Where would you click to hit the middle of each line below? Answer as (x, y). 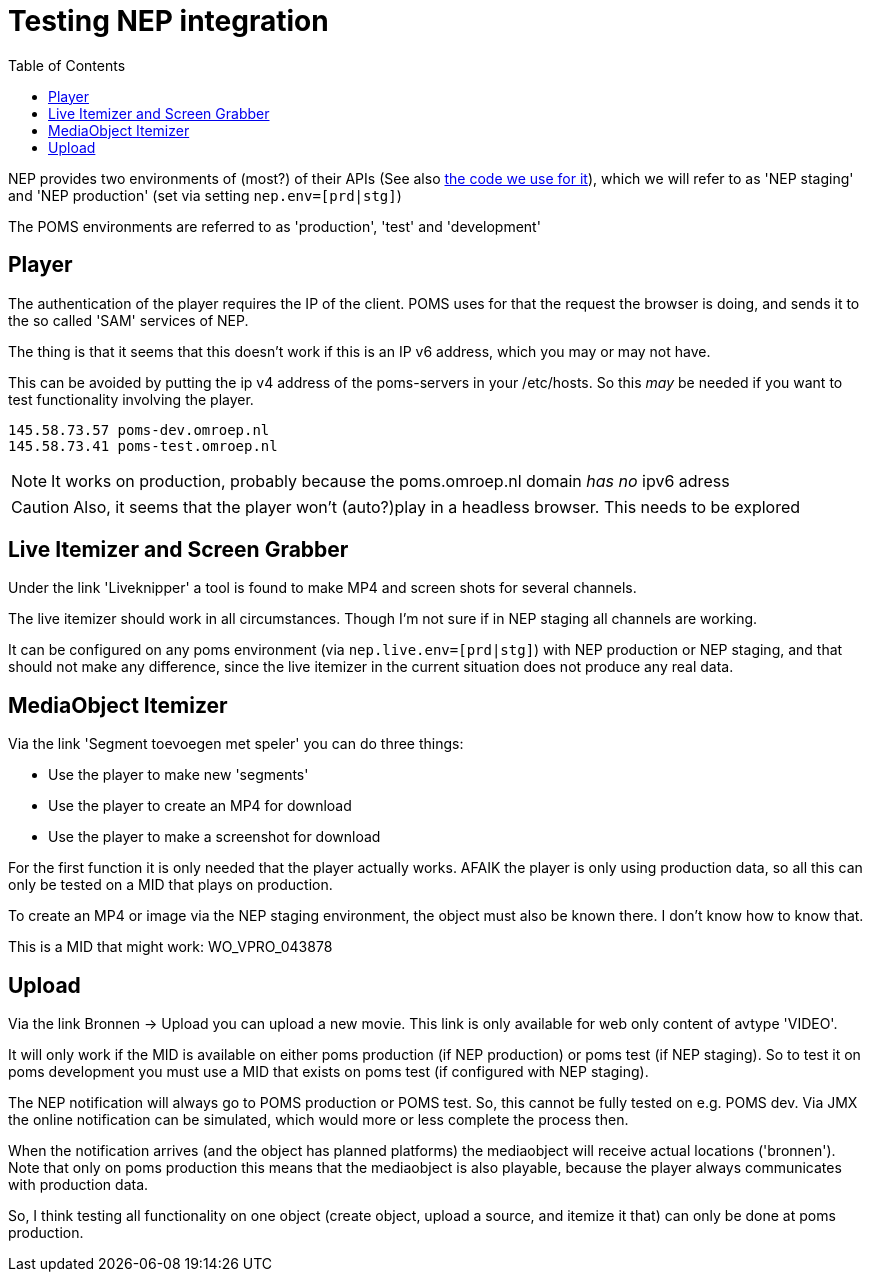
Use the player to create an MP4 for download (200, 806)
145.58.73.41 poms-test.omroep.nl (143, 445)
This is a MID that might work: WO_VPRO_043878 (170, 947)
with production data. (78, 1185)
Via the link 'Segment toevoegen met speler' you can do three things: (236, 744)
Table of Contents (67, 65)
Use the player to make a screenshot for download (214, 837)
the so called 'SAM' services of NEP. (128, 320)
